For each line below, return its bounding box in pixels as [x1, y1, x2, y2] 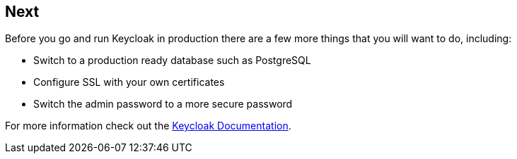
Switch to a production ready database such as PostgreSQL [33, 54, 311, 67]
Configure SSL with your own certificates [33, 76, 225, 89]
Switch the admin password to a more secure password [33, 98, 293, 110]
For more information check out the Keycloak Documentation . [5, 120, 291, 132]
